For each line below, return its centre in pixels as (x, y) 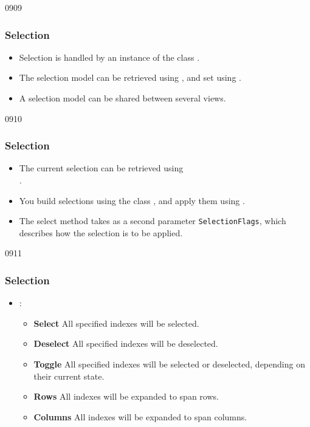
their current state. (69, 376)
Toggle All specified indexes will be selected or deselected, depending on (169, 364)
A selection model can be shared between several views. (122, 98)
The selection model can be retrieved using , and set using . (130, 77)
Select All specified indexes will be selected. (116, 323)
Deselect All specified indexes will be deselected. (126, 343)
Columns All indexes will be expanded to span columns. (140, 416)
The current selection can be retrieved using (101, 168)
